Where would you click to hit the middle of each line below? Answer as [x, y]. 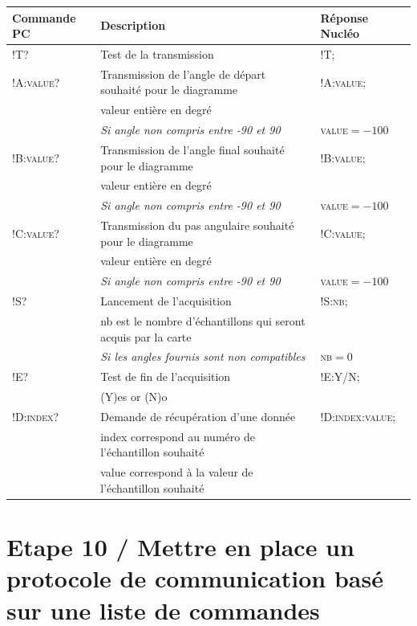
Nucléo [340, 33]
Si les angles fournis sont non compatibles [203, 356]
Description [133, 25]
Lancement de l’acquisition [166, 301]
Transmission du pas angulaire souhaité [197, 225]
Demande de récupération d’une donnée [198, 416]
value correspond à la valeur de [177, 472]
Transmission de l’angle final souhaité [192, 149]
